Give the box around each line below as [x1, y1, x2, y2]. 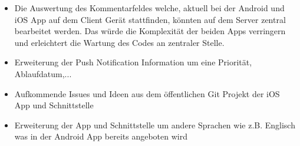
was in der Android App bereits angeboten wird [14, 130, 187, 142]
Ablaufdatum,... [14, 67, 72, 79]
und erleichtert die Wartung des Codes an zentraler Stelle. [14, 36, 225, 48]
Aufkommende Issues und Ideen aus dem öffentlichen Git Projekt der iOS [14, 87, 280, 99]
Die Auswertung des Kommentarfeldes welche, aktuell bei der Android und [14, 2, 285, 14]
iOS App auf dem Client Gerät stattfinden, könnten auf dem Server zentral [14, 13, 286, 25]
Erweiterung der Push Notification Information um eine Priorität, [14, 56, 252, 68]
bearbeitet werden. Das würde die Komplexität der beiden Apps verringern [14, 25, 286, 37]
